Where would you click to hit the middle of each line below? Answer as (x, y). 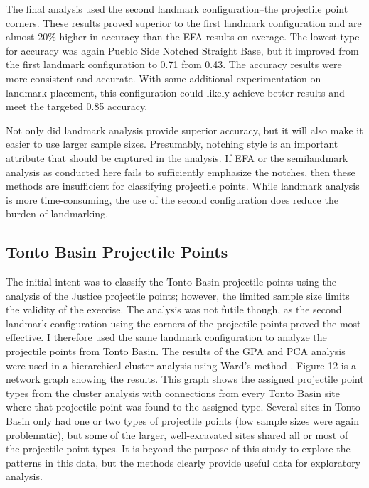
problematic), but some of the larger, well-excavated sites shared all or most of (177, 434)
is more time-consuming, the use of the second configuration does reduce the (172, 199)
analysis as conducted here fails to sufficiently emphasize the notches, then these (181, 172)
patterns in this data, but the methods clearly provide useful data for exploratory (183, 462)
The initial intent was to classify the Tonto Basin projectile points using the (171, 282)
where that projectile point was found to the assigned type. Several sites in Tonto (183, 407)
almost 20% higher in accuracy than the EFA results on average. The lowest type (183, 37)
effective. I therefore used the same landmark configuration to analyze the (166, 337)
